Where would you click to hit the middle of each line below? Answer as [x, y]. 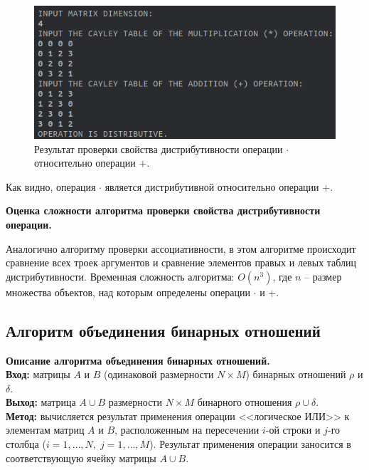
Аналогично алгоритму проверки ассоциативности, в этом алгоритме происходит [181, 248]
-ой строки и [293, 430]
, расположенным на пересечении [187, 430]
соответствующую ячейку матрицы [81, 458]
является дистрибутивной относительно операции [212, 186]
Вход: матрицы [38, 374]
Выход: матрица [41, 402]
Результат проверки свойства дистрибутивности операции [159, 148]
